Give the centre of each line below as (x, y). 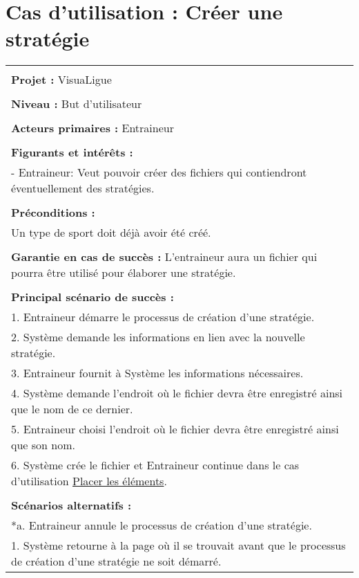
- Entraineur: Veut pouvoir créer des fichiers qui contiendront (159, 172)
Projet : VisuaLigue (61, 80)
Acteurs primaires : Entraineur (93, 128)
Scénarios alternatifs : (71, 505)
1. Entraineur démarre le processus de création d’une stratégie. (163, 317)
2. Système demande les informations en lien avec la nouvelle (158, 337)
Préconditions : (53, 213)
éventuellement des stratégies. (83, 188)
